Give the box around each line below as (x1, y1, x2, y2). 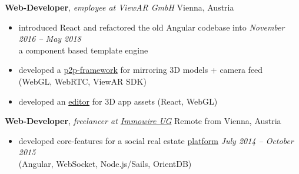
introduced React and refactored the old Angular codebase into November (18, 21, 285, 33)
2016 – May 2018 (18, 32, 81, 45)
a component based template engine (18, 43, 148, 56)
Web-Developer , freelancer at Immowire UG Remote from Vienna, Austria (5, 115, 281, 127)
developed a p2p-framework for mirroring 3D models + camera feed (18, 63, 263, 76)
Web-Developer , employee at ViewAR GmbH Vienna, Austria (5, 1, 234, 13)
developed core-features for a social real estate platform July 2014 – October (18, 134, 294, 146)
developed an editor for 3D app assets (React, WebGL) (18, 95, 218, 107)
